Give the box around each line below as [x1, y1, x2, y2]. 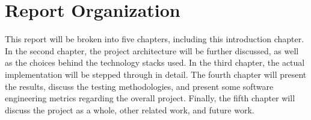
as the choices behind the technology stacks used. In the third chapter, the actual [5, 56, 305, 69]
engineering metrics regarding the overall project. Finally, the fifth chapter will [5, 92, 295, 104]
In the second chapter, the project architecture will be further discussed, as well [5, 44, 299, 57]
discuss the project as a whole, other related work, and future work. [5, 103, 254, 116]
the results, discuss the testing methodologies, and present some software [5, 80, 274, 92]
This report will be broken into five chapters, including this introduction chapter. [5, 33, 304, 45]
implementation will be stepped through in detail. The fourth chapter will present [5, 68, 307, 80]
